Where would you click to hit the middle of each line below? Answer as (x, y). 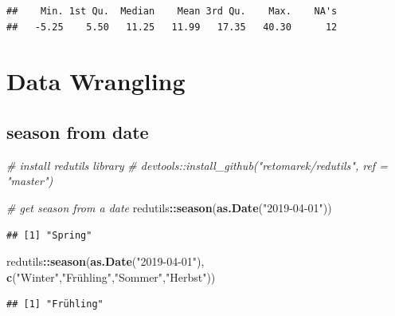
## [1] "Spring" (49, 235)
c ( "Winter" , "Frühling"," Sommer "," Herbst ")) (111, 276)
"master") (30, 181)
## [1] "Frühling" (55, 304)
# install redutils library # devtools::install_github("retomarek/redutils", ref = (197, 165)
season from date (78, 131)
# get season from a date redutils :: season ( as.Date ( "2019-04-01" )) (169, 207)
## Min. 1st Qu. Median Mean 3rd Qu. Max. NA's (172, 11)
